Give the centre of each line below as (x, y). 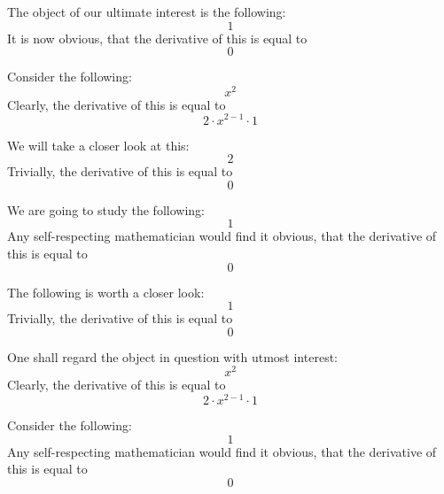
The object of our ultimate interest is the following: (147, 12)
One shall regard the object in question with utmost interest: (172, 356)
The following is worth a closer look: (106, 292)
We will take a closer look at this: (98, 145)
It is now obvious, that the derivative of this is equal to (157, 38)
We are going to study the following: (106, 209)
